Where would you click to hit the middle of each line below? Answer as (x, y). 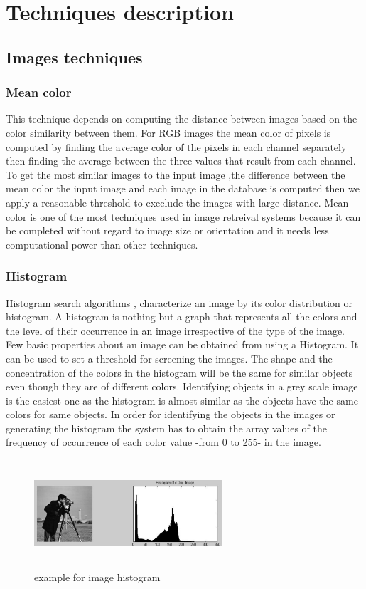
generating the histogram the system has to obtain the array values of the (167, 428)
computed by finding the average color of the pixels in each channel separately (176, 146)
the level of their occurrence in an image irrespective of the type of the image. (176, 330)
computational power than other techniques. (102, 244)
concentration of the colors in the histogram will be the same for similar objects (179, 372)
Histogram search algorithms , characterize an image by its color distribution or (179, 302)
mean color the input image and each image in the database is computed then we (183, 188)
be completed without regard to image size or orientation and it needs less (167, 230)
